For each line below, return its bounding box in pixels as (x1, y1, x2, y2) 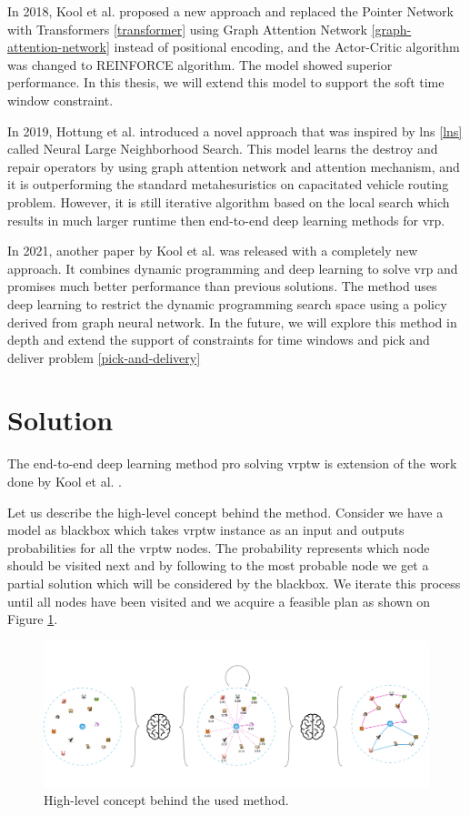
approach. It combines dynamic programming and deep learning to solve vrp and (7, 258, 458, 277)
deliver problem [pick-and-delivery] (7, 347, 201, 367)
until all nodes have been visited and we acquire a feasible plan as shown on (7, 591, 431, 610)
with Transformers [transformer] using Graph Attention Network (7, 19, 367, 38)
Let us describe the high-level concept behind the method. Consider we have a (7, 502, 444, 521)
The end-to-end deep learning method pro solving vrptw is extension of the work (7, 454, 457, 473)
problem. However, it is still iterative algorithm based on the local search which (7, 192, 450, 211)
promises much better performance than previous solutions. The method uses (7, 277, 437, 296)
